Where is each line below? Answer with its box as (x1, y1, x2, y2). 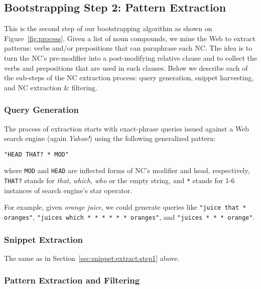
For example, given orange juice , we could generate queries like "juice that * (4, 202, 246, 212)
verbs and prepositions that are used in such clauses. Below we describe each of (4, 62, 248, 73)
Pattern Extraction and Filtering (4, 274, 140, 286)
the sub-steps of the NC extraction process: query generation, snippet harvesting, (4, 72, 254, 83)
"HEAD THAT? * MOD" (4, 151, 69, 158)
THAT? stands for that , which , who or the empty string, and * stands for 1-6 (4, 175, 235, 186)
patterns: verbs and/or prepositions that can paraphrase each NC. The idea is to (4, 43, 252, 53)
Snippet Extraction (4, 233, 83, 245)
